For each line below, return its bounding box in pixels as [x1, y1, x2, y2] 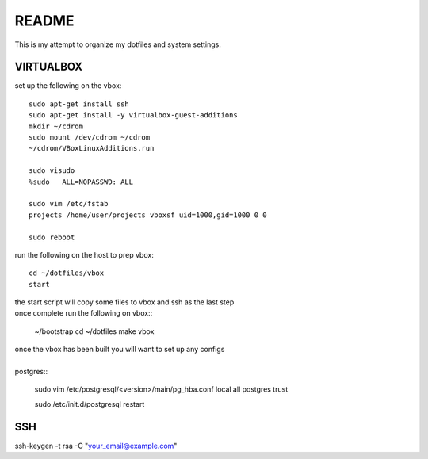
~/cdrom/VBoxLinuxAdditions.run [29, 143, 155, 153]
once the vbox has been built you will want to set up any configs [14, 345, 225, 354]
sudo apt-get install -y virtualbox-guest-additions [29, 111, 238, 120]
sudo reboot [29, 232, 75, 242]
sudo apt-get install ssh [29, 99, 130, 109]
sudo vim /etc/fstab [29, 199, 109, 208]
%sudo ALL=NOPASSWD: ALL [29, 177, 134, 186]
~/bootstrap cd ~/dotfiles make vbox [34, 326, 155, 336]
